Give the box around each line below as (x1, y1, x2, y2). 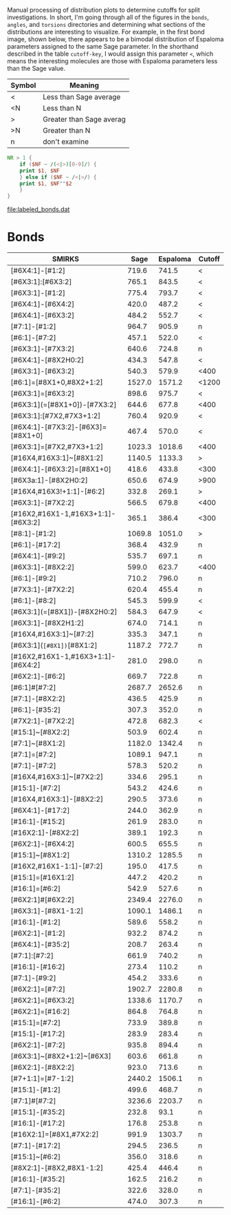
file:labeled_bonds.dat (7, 206, 70, 214)
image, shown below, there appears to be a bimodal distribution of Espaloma (7, 35, 224, 43)
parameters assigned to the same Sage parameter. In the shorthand (7, 43, 199, 50)
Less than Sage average (42, 92, 121, 102)
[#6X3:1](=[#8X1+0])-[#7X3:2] (10, 400, 117, 410)
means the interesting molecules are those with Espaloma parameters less (7, 57, 218, 65)
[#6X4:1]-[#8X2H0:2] (10, 355, 85, 365)
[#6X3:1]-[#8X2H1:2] (10, 618, 85, 628)
